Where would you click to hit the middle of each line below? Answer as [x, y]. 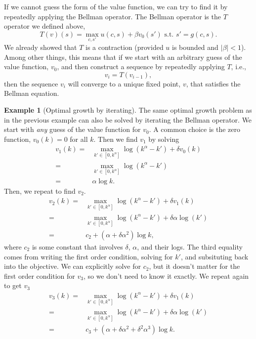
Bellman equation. [32, 93]
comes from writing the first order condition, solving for [88, 256]
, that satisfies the [213, 83]
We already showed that [41, 47]
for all [79, 139]
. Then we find [116, 139]
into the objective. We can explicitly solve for [73, 266]
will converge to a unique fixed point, [124, 83]
